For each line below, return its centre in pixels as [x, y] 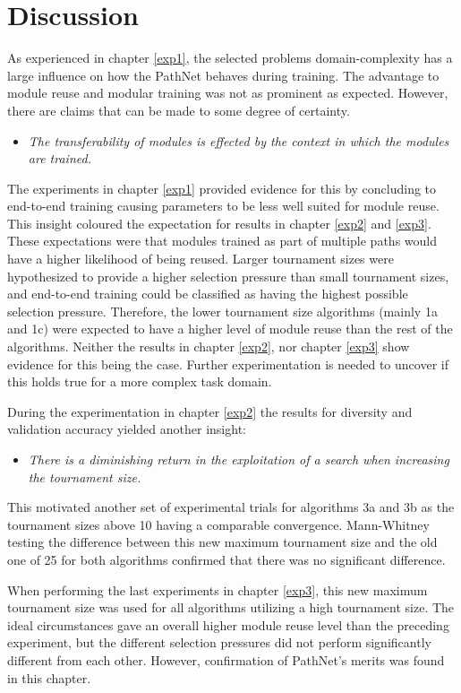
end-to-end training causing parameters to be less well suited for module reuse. [223, 206]
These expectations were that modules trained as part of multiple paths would [222, 241]
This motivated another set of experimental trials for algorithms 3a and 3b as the [231, 507]
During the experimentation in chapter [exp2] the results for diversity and [210, 411]
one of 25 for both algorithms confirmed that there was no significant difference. [226, 559]
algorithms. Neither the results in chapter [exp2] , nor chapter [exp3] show [209, 346]
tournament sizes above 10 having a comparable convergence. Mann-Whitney [218, 524]
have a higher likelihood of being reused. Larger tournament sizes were [201, 259]
